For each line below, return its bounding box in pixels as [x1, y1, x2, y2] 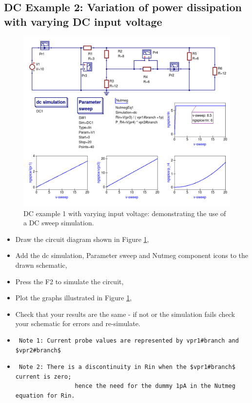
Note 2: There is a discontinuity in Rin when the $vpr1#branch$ [19, 364, 235, 371]
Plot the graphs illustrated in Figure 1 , [15, 293, 132, 303]
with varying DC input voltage [4, 14, 162, 29]
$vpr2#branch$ [15, 347, 61, 354]
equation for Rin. [15, 392, 75, 399]
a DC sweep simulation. [23, 218, 94, 228]
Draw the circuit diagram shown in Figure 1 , [15, 234, 149, 244]
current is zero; [15, 373, 72, 380]
